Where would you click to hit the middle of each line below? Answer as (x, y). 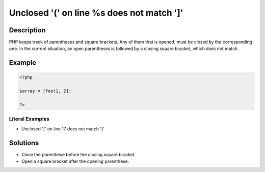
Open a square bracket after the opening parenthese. (75, 161)
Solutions (24, 143)
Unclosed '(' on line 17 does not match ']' (63, 129)
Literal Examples (29, 119)
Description (27, 30)
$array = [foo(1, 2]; (45, 91)
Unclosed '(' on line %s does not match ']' (96, 13)
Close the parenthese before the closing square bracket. (79, 154)
